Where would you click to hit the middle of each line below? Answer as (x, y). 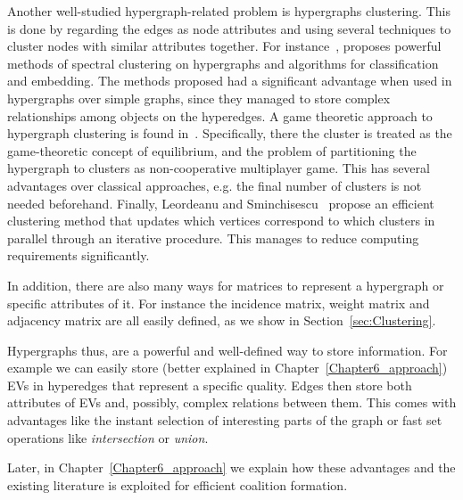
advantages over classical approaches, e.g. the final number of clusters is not (215, 185)
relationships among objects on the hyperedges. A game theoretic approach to (220, 115)
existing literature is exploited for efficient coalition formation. (178, 484)
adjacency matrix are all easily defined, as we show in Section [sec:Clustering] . (222, 320)
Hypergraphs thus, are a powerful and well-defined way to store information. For (227, 350)
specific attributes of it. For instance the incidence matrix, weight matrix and (219, 303)
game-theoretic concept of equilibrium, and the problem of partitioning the (212, 150)
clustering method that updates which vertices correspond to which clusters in (221, 221)
